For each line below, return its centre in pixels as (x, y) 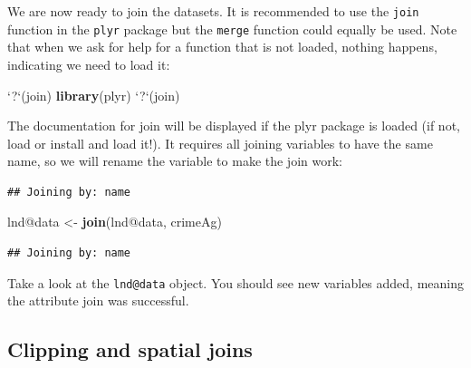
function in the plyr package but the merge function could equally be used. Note (232, 29)
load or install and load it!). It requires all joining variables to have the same (220, 143)
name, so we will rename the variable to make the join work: (175, 161)
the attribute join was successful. (98, 300)
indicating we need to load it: (89, 64)
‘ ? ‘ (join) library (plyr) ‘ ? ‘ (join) (94, 95)
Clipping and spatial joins (130, 349)
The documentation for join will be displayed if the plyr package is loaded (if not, (234, 126)
